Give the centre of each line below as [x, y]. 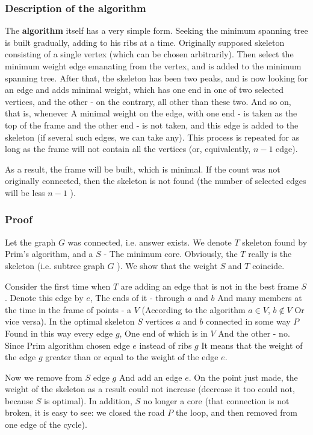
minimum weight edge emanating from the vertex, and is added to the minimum [153, 66]
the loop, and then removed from [236, 412]
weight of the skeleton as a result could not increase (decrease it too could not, [150, 389]
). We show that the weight [167, 265]
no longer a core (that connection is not [216, 400]
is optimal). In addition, [88, 400]
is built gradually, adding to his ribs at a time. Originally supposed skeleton [145, 42]
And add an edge [150, 377]
